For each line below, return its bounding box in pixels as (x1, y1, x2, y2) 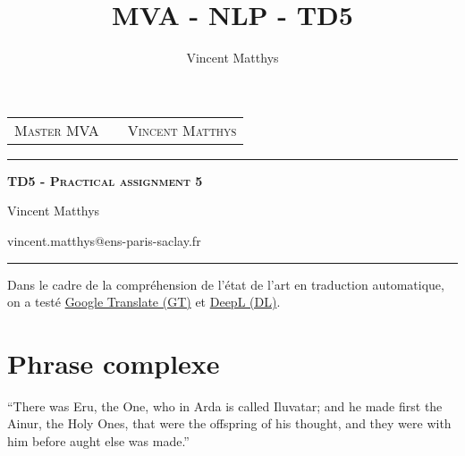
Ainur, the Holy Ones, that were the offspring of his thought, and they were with (7, 414, 452, 433)
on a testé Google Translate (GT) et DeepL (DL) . (7, 292, 281, 311)
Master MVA (14, 119, 99, 140)
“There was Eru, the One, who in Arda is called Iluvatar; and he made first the (7, 396, 443, 415)
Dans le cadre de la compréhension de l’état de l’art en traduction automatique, (7, 274, 444, 293)
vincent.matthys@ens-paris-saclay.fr (7, 231, 201, 249)
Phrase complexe (7, 344, 220, 381)
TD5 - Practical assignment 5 (7, 171, 203, 190)
